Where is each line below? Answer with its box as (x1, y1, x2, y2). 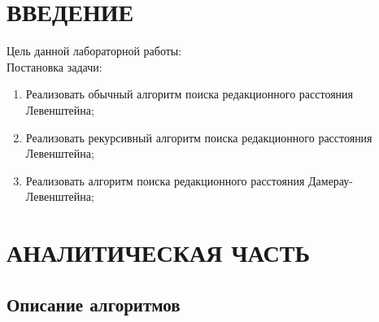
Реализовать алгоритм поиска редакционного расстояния (25, 172, 305, 189)
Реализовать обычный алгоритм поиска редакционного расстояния (25, 85, 353, 102)
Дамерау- (308, 172, 354, 189)
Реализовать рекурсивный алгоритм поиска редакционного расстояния (25, 128, 372, 146)
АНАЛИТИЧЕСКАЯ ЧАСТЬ (7, 236, 311, 269)
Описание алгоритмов (7, 291, 181, 316)
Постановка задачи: (7, 58, 102, 75)
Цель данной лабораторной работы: (7, 42, 182, 59)
